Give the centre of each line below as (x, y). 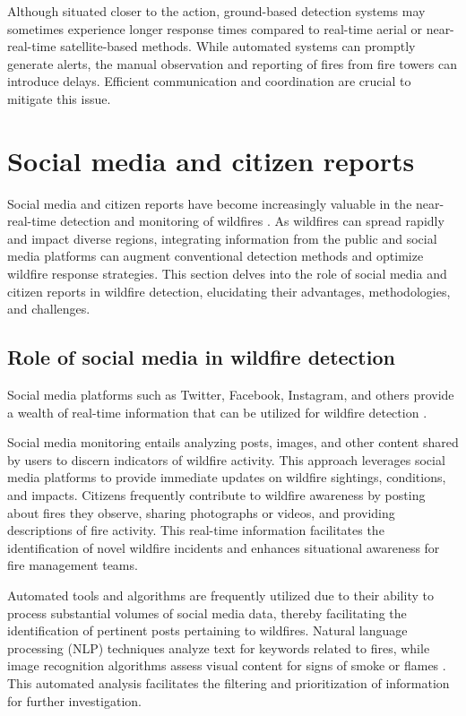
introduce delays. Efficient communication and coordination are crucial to (209, 81)
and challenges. (49, 309)
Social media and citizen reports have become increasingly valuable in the (210, 203)
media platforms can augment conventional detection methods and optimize (216, 256)
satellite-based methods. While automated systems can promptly (238, 46)
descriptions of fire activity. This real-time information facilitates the (196, 530)
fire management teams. (73, 565)
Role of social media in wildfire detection (201, 357)
